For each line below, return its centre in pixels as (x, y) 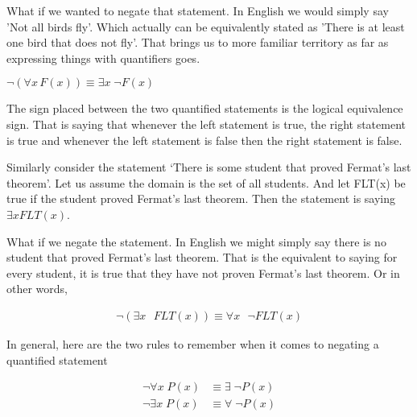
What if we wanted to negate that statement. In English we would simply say (198, 10)
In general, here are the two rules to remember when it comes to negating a (193, 343)
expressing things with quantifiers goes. (103, 58)
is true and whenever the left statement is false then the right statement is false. (204, 140)
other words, (37, 289)
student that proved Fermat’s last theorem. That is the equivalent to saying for (202, 257)
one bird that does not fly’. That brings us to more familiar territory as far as (198, 42)
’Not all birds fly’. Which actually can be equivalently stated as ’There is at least (206, 26)
